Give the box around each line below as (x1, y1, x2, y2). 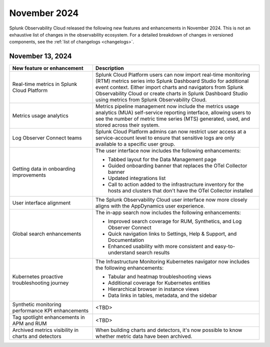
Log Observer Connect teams (12, 134, 82, 141)
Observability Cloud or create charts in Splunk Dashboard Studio (95, 90, 248, 97)
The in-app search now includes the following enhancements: (95, 209, 241, 216)
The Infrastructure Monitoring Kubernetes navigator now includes (95, 258, 250, 265)
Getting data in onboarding (12, 165, 75, 172)
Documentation (107, 236, 144, 243)
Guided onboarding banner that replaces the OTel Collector (107, 162, 247, 169)
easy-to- (214, 243, 235, 250)
